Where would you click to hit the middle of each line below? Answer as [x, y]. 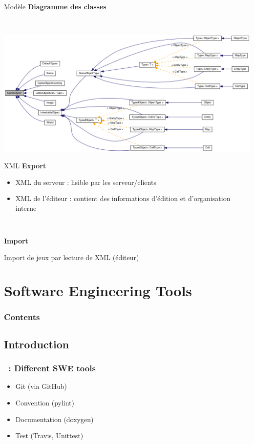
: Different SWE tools [52, 368]
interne [26, 208]
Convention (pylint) [45, 402]
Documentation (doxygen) [54, 419]
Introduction [37, 344]
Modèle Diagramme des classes [55, 6]
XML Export [25, 165]
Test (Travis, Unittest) [49, 435]
